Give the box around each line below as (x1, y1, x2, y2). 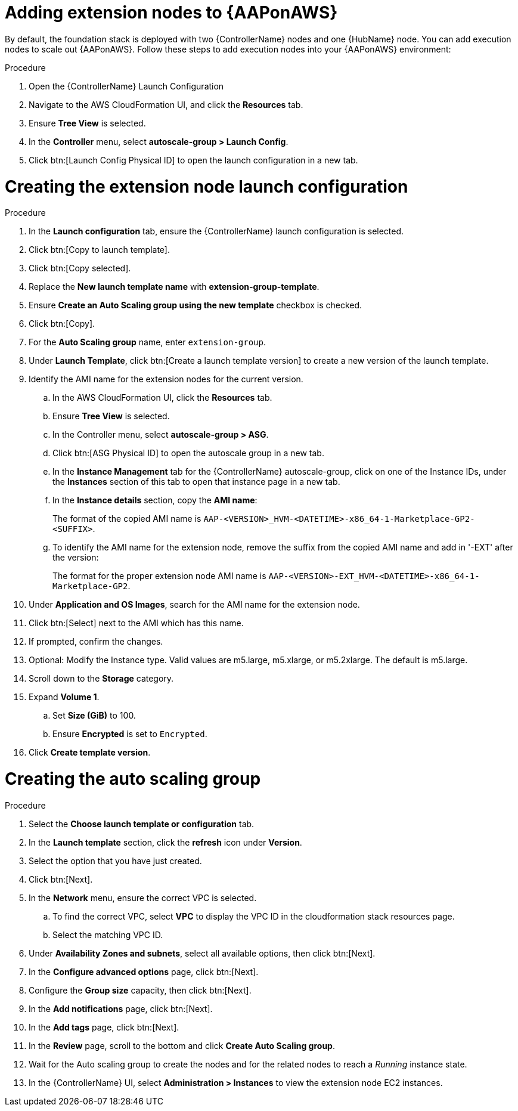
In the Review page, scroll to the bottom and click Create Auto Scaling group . (29, 1040, 335, 1051)
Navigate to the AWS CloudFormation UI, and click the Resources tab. (29, 99, 303, 110)
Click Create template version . (29, 747, 151, 758)
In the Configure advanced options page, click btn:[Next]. (29, 966, 259, 977)
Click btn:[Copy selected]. (29, 263, 131, 274)
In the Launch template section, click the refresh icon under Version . (29, 837, 302, 847)
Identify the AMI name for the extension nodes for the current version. (29, 374, 303, 385)
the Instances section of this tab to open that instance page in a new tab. (52, 476, 340, 487)
